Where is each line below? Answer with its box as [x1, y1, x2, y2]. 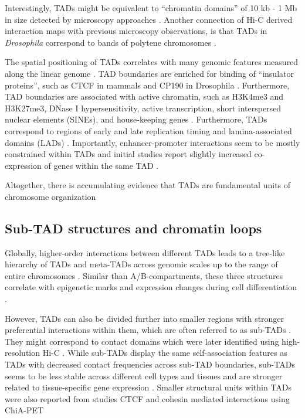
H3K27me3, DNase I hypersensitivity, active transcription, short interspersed [5, 101, 282, 114]
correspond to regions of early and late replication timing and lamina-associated [5, 124, 292, 137]
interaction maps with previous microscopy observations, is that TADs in [5, 25, 267, 37]
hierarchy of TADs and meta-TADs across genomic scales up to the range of [5, 258, 278, 270]
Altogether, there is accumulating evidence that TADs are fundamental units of [5, 179, 291, 191]
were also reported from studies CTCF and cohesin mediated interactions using [5, 392, 290, 405]
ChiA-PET [5, 404, 44, 416]
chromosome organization [5, 190, 96, 202]
